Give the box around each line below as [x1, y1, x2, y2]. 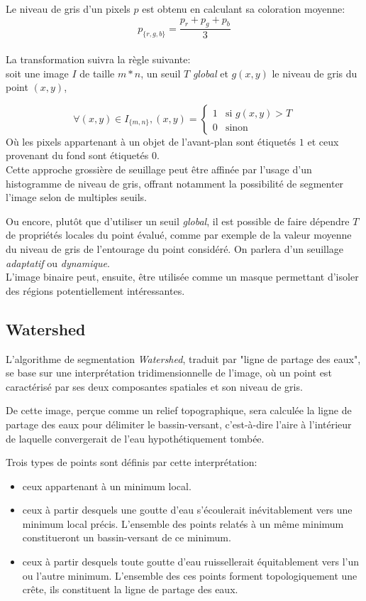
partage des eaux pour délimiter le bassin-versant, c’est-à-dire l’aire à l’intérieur [6, 416, 352, 431]
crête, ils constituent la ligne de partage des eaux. [22, 582, 238, 597]
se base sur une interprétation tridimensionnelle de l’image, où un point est [6, 365, 332, 380]
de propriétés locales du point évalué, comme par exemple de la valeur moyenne [6, 227, 352, 242]
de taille [79, 65, 115, 80]
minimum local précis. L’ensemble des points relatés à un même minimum [22, 516, 344, 531]
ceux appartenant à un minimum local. [22, 478, 192, 493]
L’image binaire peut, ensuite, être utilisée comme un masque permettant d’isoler [6, 269, 359, 284]
